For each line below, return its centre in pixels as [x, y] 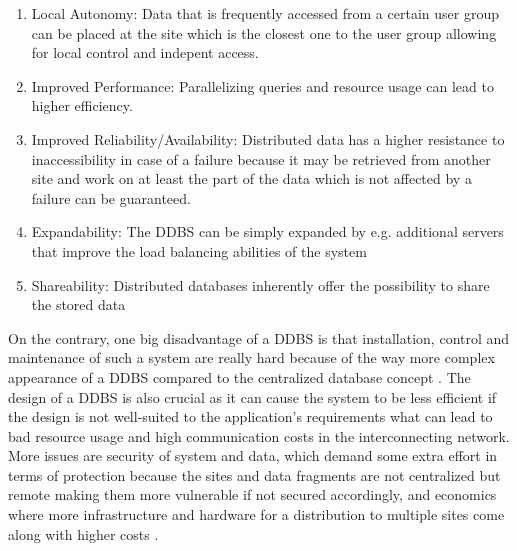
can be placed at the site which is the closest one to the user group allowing [264, 32]
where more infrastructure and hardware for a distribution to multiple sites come [256, 514]
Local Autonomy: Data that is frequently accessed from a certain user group [265, 13]
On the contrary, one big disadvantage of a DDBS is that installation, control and [259, 337]
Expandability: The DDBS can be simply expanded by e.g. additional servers [267, 231]
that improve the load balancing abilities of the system [199, 250]
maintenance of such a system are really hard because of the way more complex [251, 357]
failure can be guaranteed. [111, 197]
